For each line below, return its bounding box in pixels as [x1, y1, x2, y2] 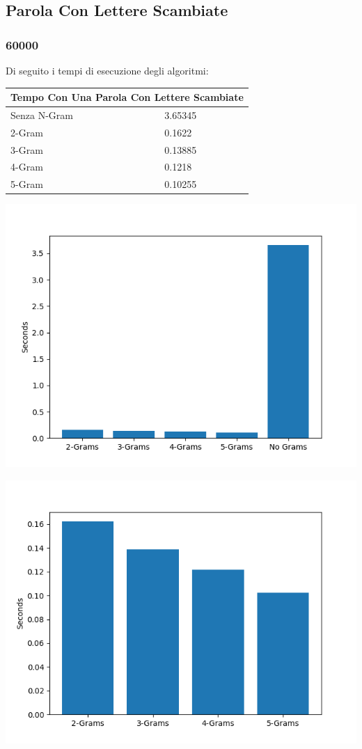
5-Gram [10, 177, 43, 191]
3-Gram [10, 142, 43, 157]
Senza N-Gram [10, 107, 73, 122]
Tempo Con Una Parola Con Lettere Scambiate [10, 90, 244, 104]
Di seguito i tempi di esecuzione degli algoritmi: [6, 63, 209, 77]
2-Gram [10, 125, 43, 139]
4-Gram [10, 159, 43, 174]
